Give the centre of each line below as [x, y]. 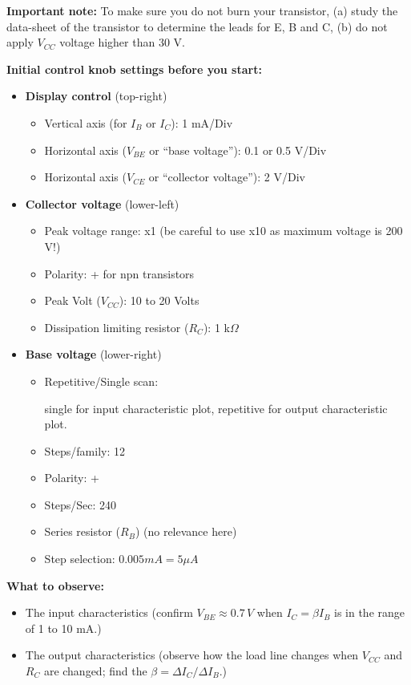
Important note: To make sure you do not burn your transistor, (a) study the [202, 10]
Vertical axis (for [86, 122]
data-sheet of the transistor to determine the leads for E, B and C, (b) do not [197, 26]
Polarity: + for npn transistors [119, 273]
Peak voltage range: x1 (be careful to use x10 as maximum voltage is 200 [224, 231]
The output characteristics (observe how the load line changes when [192, 655]
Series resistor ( [83, 531]
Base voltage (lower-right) [93, 354]
